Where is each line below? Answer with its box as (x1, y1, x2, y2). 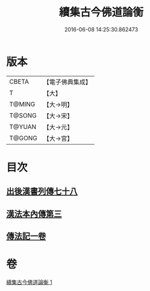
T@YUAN (9, 122, 37, 131)
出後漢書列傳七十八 (6, 186, 78, 196)
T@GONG (9, 134, 37, 142)
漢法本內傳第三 (6, 208, 62, 219)
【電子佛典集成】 (43, 78, 92, 86)
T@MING (9, 100, 36, 108)
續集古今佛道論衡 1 (6, 278, 52, 286)
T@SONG (9, 111, 37, 119)
